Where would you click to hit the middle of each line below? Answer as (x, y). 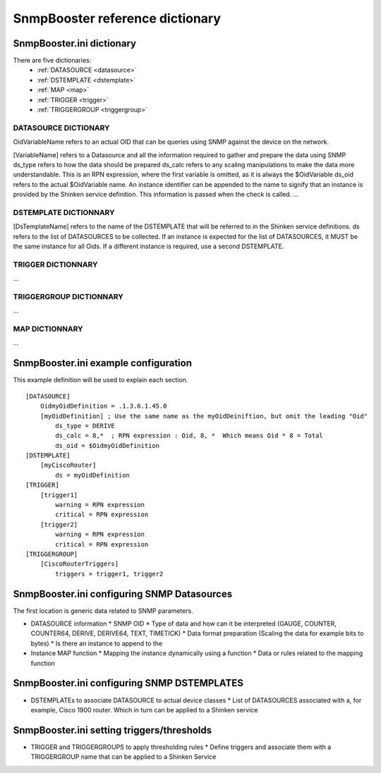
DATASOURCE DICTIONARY (61, 128)
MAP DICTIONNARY (48, 329)
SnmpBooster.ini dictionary (75, 43)
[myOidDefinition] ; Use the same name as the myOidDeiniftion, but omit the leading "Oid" (204, 416)
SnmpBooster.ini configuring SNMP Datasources (123, 594)
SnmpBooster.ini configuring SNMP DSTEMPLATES (128, 683)
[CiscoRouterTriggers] (79, 564)
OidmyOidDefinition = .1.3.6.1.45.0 (103, 406)
